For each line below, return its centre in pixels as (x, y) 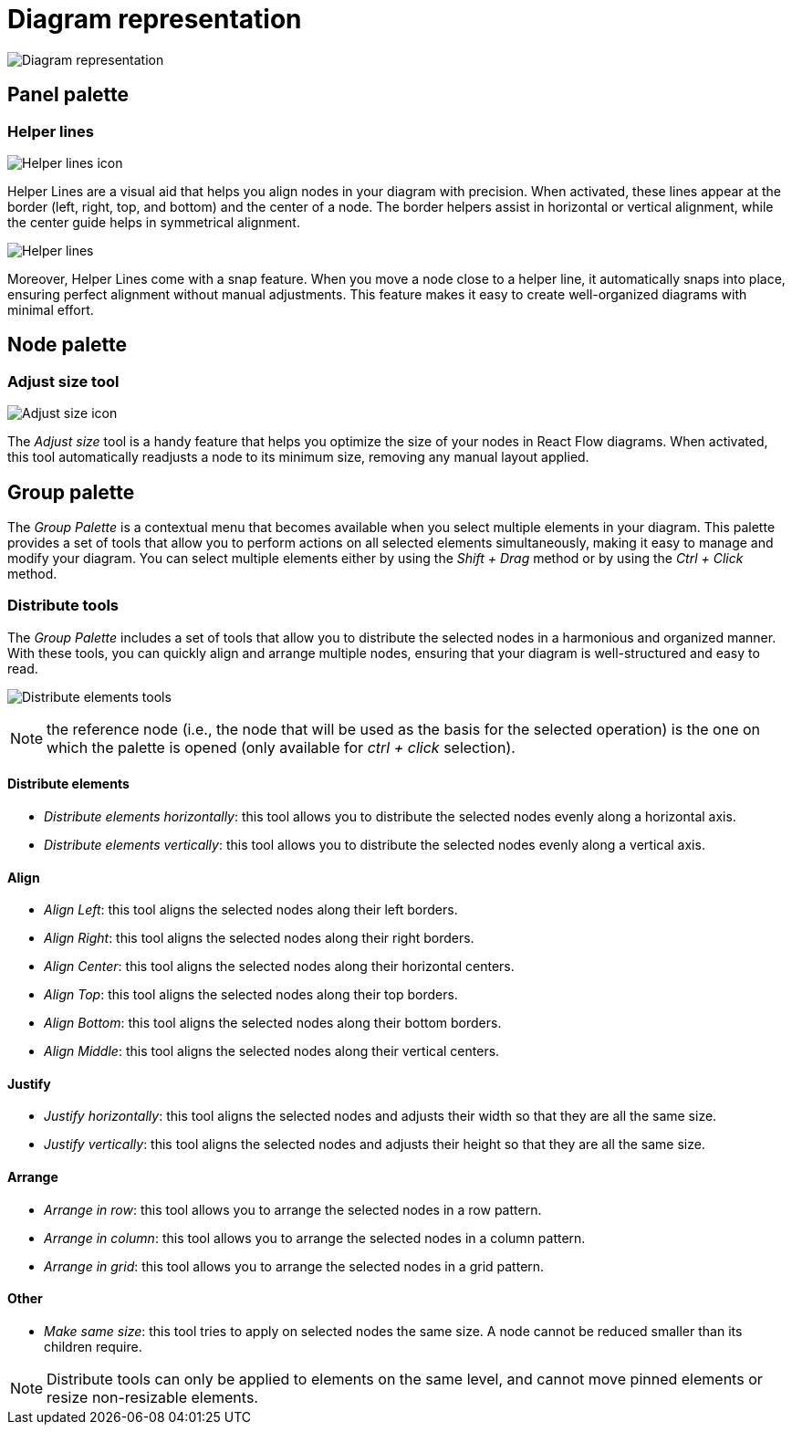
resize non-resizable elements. (152, 1397)
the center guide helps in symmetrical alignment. (154, 222)
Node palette (67, 345)
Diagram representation (155, 19)
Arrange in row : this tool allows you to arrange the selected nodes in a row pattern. (293, 1209)
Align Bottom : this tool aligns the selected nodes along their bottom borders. (273, 1023)
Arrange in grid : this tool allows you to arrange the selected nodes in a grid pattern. (294, 1266)
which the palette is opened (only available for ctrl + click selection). (281, 747)
